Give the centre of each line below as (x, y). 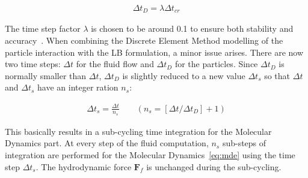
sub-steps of (244, 143)
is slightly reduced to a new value (184, 75)
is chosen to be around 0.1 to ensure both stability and (192, 28)
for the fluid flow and (115, 64)
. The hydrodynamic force (84, 166)
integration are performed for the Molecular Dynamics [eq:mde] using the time (150, 155)
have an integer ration (78, 87)
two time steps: (33, 64)
